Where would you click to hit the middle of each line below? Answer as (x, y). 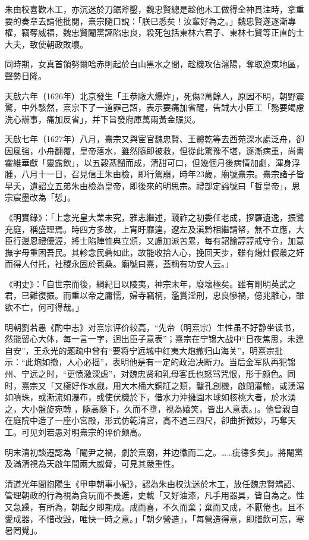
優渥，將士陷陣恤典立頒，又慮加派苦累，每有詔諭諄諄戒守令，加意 (175, 241)
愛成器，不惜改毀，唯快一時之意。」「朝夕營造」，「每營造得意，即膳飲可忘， (150, 518)
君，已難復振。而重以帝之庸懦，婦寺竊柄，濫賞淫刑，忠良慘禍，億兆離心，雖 (154, 295)
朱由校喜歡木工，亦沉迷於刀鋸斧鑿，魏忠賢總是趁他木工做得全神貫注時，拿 (150, 9)
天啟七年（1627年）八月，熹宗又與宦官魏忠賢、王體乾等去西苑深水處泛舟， (150, 139)
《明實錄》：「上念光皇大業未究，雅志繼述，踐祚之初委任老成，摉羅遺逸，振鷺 (154, 217)
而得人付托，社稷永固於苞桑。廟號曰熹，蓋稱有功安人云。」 (119, 264)
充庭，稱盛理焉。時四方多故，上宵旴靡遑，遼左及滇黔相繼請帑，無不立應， (150, 229)
